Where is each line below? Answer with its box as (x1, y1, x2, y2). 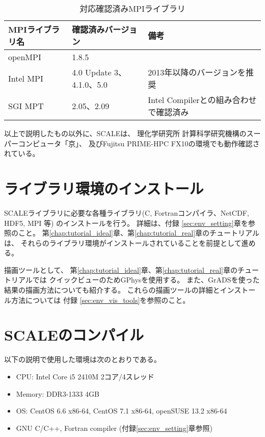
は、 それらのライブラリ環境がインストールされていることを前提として (4, 237, 242, 248)
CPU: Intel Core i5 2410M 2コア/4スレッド (16, 371, 154, 381)
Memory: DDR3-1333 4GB (16, 388, 99, 399)
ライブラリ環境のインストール (4, 177, 204, 198)
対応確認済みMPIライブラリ (79, 3, 185, 14)
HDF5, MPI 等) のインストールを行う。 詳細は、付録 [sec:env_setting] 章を (4, 217, 248, 228)
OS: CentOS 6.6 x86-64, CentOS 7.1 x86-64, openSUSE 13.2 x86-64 (16, 405, 227, 416)
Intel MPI (8, 72, 43, 84)
